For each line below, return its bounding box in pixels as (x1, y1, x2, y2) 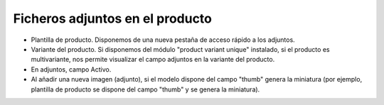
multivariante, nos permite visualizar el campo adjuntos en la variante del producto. (31, 55, 275, 64)
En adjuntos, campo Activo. (31, 65, 112, 74)
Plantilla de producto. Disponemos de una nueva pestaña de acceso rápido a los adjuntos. (31, 35, 295, 44)
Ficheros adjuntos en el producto (13, 11, 213, 26)
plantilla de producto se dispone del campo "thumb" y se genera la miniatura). (31, 85, 260, 94)
